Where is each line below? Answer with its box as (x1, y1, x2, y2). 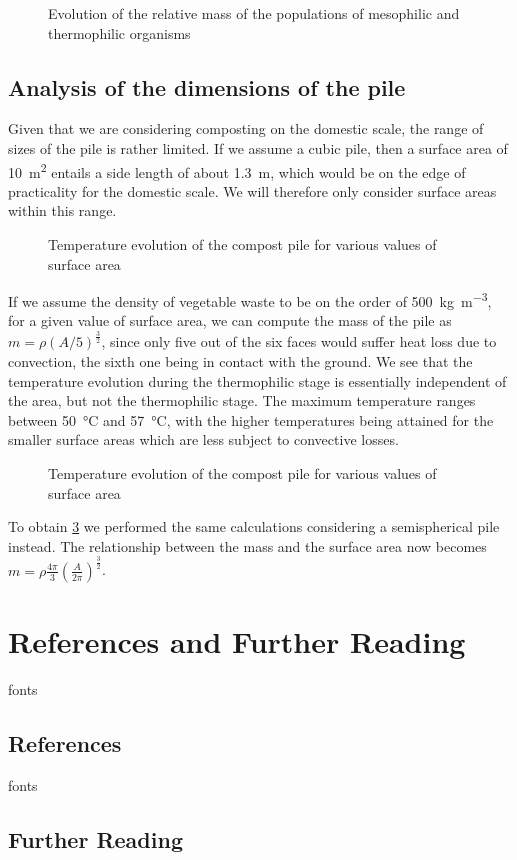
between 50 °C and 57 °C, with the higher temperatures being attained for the (8, 409, 494, 430)
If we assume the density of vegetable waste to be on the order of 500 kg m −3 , (8, 288, 492, 311)
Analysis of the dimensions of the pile (8, 71, 406, 102)
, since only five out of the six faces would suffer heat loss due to (101, 331, 497, 352)
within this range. (8, 200, 117, 221)
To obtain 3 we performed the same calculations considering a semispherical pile (8, 516, 500, 537)
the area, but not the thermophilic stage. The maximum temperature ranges (8, 390, 476, 411)
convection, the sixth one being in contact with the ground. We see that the (8, 351, 473, 371)
